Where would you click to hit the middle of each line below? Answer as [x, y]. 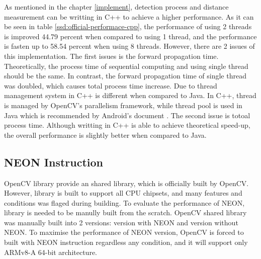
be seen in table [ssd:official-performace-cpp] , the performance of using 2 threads [128, 26]
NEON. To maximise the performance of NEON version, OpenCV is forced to [124, 232]
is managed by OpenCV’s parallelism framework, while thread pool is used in [123, 105]
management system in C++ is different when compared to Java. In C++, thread [130, 95]
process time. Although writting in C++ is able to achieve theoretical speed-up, [127, 125]
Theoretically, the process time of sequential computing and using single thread [126, 66]
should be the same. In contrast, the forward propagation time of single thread [125, 76]
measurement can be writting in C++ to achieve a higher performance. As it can [129, 16]
